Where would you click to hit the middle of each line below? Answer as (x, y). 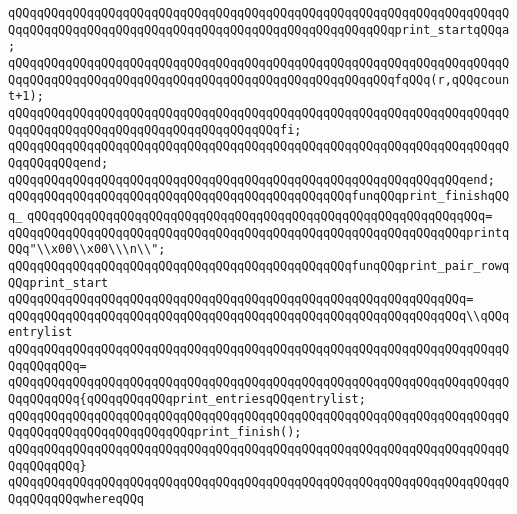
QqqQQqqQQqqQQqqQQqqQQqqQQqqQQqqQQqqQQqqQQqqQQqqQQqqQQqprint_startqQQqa (259, 29)
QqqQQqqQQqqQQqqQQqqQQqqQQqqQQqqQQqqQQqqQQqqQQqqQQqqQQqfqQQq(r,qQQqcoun (259, 79)
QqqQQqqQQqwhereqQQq (76, 499)
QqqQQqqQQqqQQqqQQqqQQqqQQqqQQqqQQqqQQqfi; (155, 129)
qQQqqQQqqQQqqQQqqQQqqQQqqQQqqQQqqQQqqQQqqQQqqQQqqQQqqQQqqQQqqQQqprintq (259, 232)
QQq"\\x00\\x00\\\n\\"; (87, 249)
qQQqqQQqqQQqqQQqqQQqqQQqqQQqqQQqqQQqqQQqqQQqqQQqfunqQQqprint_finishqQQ (259, 196)
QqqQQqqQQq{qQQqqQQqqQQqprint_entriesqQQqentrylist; (187, 399)
